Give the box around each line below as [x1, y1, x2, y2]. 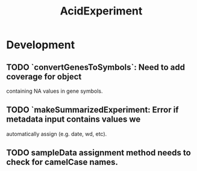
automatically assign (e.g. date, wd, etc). [6, 130, 107, 137]
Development [6, 38, 75, 52]
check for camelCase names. [6, 157, 119, 167]
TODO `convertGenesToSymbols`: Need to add [6, 62, 186, 72]
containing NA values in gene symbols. [6, 87, 104, 95]
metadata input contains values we [6, 114, 141, 125]
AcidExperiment [60, 4, 143, 18]
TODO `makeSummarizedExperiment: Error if [6, 105, 179, 115]
